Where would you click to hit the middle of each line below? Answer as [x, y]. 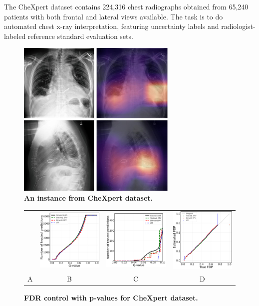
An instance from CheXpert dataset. [89, 198]
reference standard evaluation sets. [80, 36]
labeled [15, 36]
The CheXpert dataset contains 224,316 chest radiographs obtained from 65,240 [126, 6]
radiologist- [238, 26]
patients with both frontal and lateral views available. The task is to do [114, 16]
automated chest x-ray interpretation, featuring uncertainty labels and [112, 26]
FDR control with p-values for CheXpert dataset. [111, 297]
